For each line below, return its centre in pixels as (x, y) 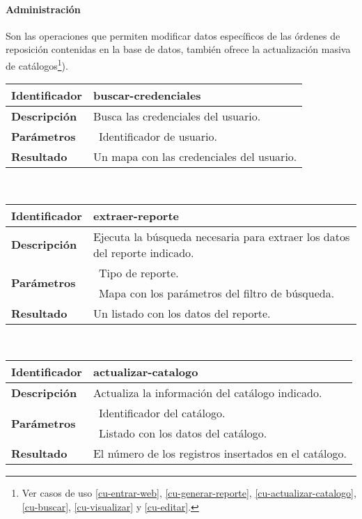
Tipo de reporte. (139, 272)
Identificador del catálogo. (162, 413)
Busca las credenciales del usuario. (177, 116)
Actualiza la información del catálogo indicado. (207, 393)
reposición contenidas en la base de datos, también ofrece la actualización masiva (178, 49)
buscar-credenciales (147, 95)
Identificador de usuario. (158, 137)
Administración (43, 9)
